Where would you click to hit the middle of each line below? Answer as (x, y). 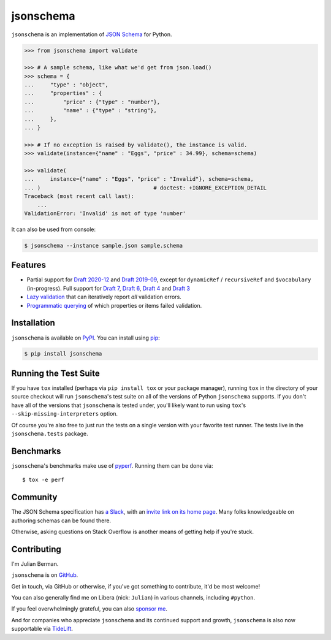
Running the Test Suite (56, 373)
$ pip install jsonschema (63, 354)
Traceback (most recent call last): (79, 196)
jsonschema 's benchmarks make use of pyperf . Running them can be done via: (112, 465)
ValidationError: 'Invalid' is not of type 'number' (105, 213)
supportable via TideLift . (42, 629)
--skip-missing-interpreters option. (65, 414)
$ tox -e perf (43, 480)
